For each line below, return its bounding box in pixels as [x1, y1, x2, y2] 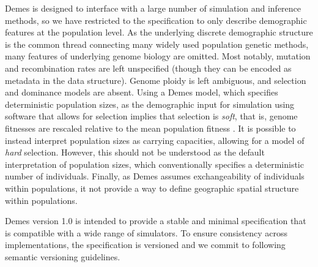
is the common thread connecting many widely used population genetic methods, [5, 37, 309, 50]
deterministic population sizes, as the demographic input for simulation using [5, 97, 295, 110]
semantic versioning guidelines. [5, 250, 120, 263]
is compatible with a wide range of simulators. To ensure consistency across [5, 226, 287, 239]
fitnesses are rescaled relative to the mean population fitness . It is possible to [5, 121, 296, 134]
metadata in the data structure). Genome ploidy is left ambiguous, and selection [5, 73, 306, 86]
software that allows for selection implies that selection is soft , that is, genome [5, 110, 298, 122]
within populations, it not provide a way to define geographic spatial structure [5, 181, 299, 194]
